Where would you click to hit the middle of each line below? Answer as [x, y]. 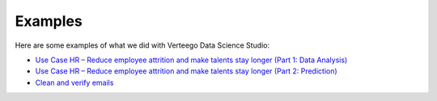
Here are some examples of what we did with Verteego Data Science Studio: [142, 45]
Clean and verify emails [74, 82]
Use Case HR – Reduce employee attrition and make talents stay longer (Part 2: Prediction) [186, 71]
